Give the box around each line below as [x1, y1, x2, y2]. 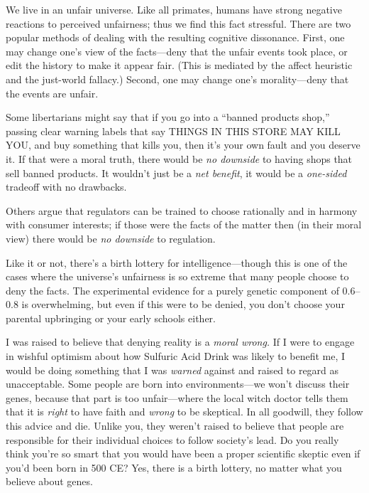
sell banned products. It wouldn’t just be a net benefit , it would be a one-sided [6, 165, 347, 180]
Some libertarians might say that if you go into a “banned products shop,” [6, 110, 330, 124]
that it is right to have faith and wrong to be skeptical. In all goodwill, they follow [6, 404, 363, 419]
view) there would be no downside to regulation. [6, 230, 216, 245]
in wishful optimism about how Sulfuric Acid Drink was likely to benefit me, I [6, 349, 346, 364]
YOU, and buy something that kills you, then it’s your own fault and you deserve [6, 137, 360, 152]
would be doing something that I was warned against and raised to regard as [6, 362, 339, 377]
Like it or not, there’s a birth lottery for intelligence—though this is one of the [6, 255, 348, 270]
